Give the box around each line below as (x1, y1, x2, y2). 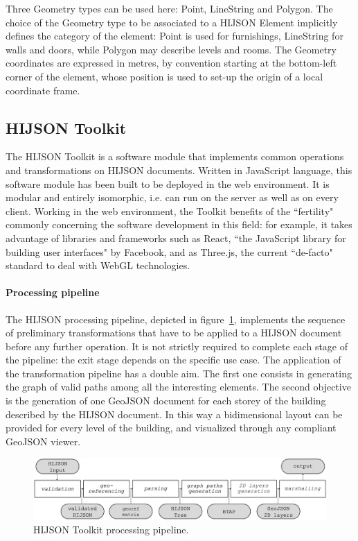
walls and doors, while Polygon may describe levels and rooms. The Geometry (6, 42, 337, 56)
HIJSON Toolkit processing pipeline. (33, 522, 189, 537)
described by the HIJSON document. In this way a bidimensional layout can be (6, 406, 343, 421)
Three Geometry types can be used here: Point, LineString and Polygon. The (6, 1, 333, 15)
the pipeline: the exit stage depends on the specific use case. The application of (6, 352, 341, 367)
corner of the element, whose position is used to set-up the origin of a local (6, 69, 323, 83)
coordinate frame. (6, 83, 80, 97)
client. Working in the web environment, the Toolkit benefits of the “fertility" (6, 203, 334, 218)
